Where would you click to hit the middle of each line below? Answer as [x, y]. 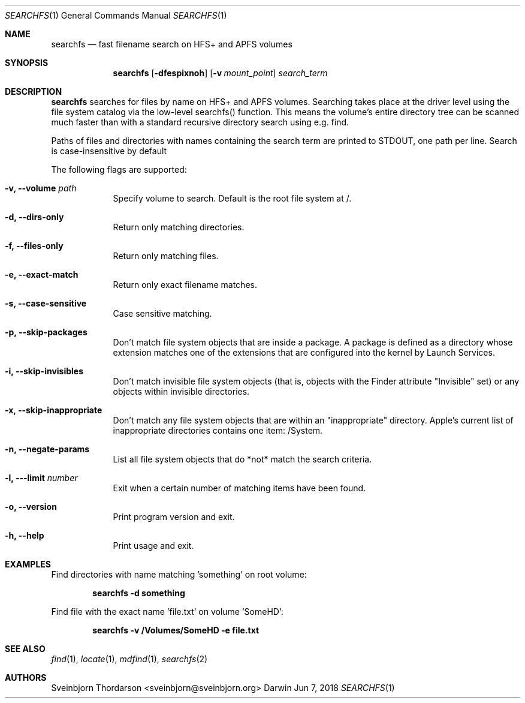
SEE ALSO [25, 649]
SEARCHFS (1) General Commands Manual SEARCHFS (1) [116, 15]
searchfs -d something [139, 593]
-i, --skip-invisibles [44, 371]
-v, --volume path [41, 188]
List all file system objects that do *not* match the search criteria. [242, 459]
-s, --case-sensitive [46, 303]
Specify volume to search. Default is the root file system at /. [232, 198]
